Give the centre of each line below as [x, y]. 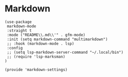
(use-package [18, 22]
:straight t [19, 30]
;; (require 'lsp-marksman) [36, 57]
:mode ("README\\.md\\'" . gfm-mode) [46, 35]
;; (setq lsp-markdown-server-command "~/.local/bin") [65, 52]
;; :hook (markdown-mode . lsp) [40, 43]
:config [15, 48]
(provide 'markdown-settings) [36, 70]
